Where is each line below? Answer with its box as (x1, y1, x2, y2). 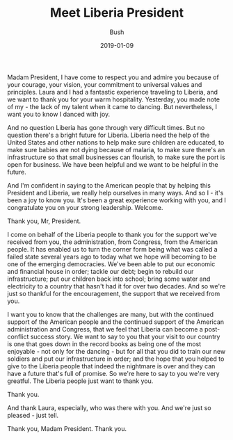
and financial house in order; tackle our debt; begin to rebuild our (7, 267, 194, 275)
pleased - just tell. (7, 411, 59, 419)
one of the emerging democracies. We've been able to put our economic (7, 259, 216, 268)
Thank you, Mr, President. (7, 217, 81, 225)
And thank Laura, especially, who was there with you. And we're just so (7, 403, 211, 412)
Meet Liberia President (49, 5, 184, 21)
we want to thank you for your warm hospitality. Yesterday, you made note (7, 95, 220, 104)
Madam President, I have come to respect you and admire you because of (7, 73, 219, 81)
